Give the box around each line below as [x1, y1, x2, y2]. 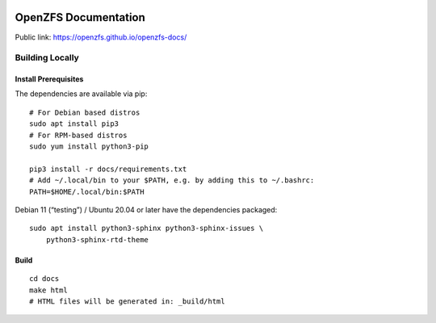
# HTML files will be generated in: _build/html [29, 296, 225, 306]
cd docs [29, 275, 60, 283]
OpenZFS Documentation [15, 10, 145, 24]
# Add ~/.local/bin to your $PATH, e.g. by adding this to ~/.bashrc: [29, 176, 315, 185]
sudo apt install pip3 [29, 120, 119, 128]
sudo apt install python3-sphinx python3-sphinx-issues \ [29, 224, 264, 233]
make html [29, 285, 68, 295]
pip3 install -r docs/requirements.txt [29, 164, 187, 174]
